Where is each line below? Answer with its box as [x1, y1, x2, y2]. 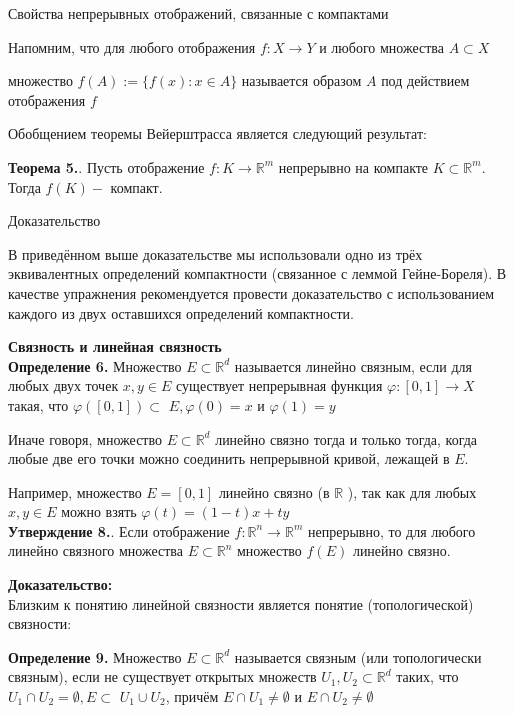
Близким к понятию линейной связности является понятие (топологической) [8, 593, 474, 614]
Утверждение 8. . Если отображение [8, 520, 230, 541]
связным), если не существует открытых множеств [8, 666, 317, 687]
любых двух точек [8, 375, 119, 396]
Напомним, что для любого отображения [8, 36, 256, 57]
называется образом [241, 70, 362, 91]
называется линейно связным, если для [234, 355, 473, 376]
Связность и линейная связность [8, 336, 222, 357]
